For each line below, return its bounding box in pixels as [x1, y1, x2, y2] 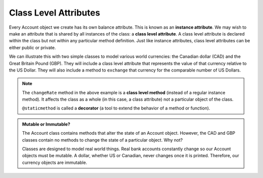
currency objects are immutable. [22, 160, 87, 165]
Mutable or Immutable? [22, 121, 71, 127]
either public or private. [9, 44, 56, 51]
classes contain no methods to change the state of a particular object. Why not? [22, 137, 183, 143]
